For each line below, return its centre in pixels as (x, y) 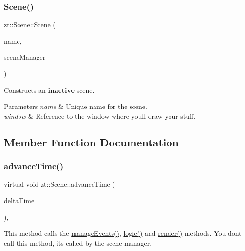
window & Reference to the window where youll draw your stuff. (100, 116)
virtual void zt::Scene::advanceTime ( (59, 184)
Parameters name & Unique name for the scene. (75, 106)
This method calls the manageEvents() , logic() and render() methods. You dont (123, 233)
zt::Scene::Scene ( (30, 25)
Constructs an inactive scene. (49, 90)
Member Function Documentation (92, 142)
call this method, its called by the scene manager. (78, 242)
